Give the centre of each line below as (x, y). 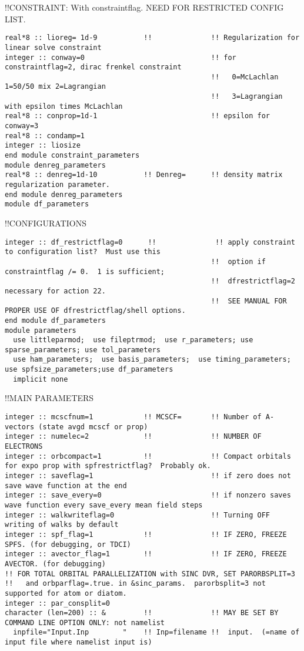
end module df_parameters (55, 320)
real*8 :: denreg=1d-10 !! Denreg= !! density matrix (144, 175)
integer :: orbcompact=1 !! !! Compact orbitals (148, 456)
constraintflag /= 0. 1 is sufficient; (85, 271)
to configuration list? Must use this (83, 252)
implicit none (41, 379)
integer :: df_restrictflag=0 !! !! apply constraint (150, 242)
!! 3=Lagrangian (247, 97)
